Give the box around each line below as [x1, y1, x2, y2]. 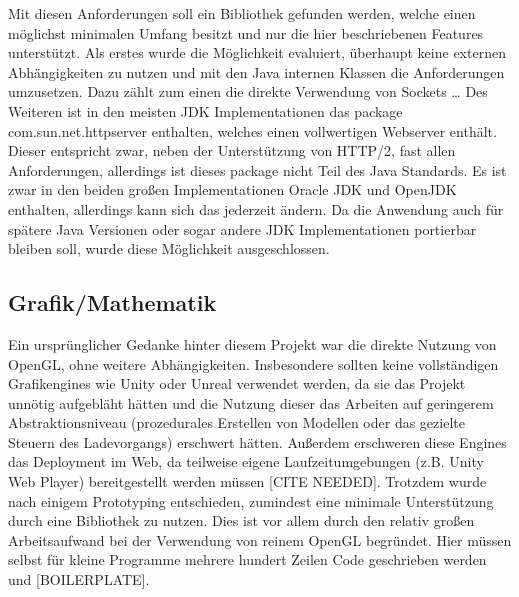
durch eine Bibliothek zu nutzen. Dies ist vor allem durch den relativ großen [8, 510, 475, 531]
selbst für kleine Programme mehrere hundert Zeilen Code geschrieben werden [8, 549, 487, 570]
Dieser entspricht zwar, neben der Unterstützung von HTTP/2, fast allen [8, 140, 456, 161]
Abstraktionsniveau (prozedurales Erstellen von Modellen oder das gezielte [8, 412, 465, 433]
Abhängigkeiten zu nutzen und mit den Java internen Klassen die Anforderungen [8, 61, 505, 82]
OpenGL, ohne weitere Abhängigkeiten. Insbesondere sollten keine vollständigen [8, 353, 499, 374]
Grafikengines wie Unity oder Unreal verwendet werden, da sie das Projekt [8, 373, 466, 394]
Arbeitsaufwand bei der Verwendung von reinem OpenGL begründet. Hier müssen [8, 529, 512, 550]
